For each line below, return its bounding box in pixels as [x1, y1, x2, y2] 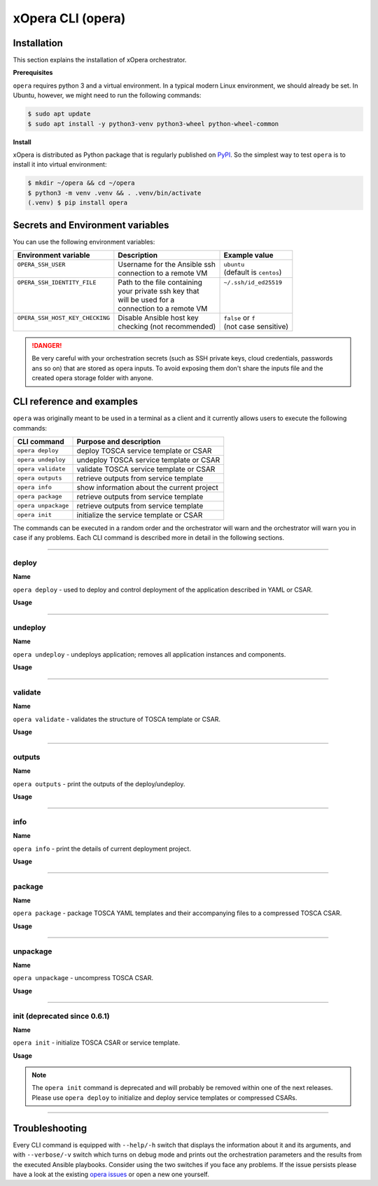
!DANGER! [31, 342, 62, 350]
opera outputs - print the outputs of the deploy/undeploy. [13, 779, 185, 788]
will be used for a [118, 295, 175, 305]
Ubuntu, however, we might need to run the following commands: [13, 91, 202, 99]
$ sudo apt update [27, 110, 91, 118]
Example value [223, 251, 274, 260]
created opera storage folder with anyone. [31, 374, 154, 382]
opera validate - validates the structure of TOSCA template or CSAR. [13, 715, 220, 723]
